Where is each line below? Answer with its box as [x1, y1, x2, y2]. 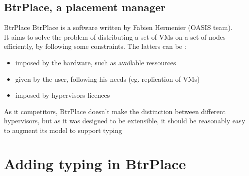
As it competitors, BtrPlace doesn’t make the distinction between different [4, 106, 226, 116]
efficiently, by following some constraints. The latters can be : [4, 41, 186, 51]
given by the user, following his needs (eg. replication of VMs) [15, 73, 200, 84]
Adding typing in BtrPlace [4, 153, 186, 173]
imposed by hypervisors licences [15, 90, 110, 100]
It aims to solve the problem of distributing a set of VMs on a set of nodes [4, 31, 226, 42]
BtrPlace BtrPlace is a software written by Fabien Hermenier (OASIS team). [4, 22, 232, 32]
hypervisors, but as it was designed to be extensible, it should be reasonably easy [4, 116, 246, 126]
